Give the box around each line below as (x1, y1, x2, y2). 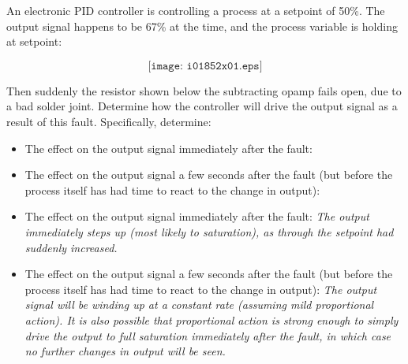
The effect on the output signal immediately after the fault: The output (24, 208, 369, 225)
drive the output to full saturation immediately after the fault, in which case (24, 327, 391, 344)
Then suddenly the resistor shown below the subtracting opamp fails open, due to (6, 82, 402, 98)
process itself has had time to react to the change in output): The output (24, 280, 377, 297)
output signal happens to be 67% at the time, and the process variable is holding (6, 17, 398, 34)
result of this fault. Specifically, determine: (6, 113, 211, 129)
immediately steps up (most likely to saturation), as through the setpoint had (24, 223, 394, 240)
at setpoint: (6, 33, 62, 50)
